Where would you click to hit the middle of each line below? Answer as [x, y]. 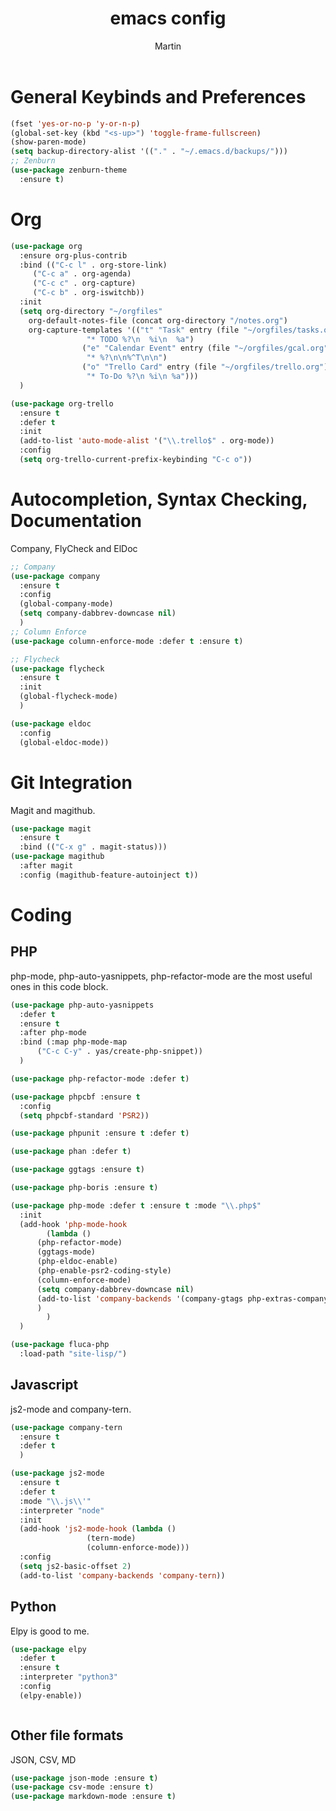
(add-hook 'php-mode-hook [73, 1224]
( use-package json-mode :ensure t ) [84, 1778]
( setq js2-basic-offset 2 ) [75, 1566]
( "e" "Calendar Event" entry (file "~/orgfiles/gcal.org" [205, 348]
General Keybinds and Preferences [158, 96]
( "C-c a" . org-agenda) [82, 274]
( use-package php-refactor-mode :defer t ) [100, 1078]
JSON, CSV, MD [43, 1759]
